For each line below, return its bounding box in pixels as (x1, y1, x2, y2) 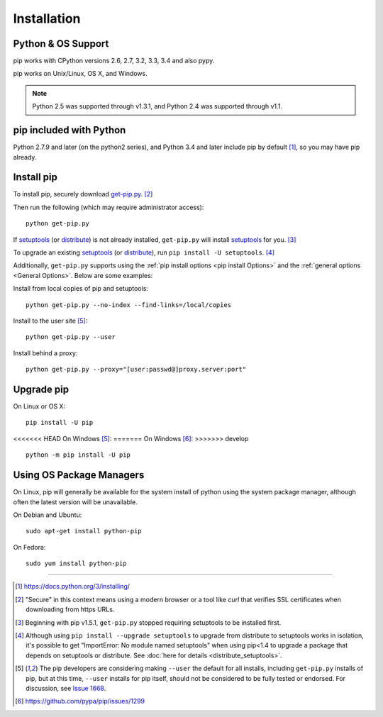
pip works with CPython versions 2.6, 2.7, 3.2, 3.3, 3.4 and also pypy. (13, 57, 215, 65)
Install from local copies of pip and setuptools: (13, 284, 149, 293)
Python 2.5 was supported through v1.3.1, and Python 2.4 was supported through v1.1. (32, 102, 283, 111)
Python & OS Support (13, 38, 109, 50)
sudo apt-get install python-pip (26, 527, 142, 535)
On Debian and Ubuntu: (13, 511, 82, 519)
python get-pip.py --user (26, 333, 116, 341)
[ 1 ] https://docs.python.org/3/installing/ (15, 582, 131, 591)
